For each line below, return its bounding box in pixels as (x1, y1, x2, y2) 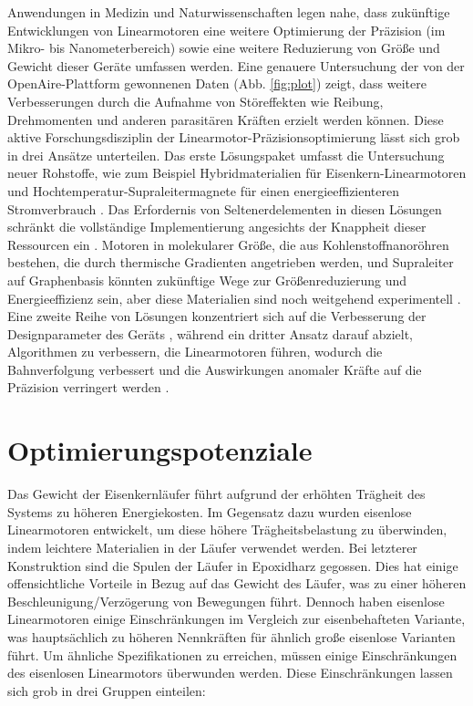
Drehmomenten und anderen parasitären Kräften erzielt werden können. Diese (7, 109, 444, 129)
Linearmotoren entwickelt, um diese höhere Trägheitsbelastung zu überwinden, (7, 520, 447, 539)
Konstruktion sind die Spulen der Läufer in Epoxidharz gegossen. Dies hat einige (7, 555, 458, 575)
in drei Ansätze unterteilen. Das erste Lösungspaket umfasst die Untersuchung (7, 145, 445, 164)
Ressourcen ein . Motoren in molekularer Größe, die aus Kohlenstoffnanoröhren (7, 234, 449, 254)
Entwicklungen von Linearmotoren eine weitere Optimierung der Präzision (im (7, 20, 446, 39)
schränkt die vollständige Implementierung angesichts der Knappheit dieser (7, 217, 427, 236)
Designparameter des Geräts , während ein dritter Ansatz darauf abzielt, (7, 324, 413, 343)
